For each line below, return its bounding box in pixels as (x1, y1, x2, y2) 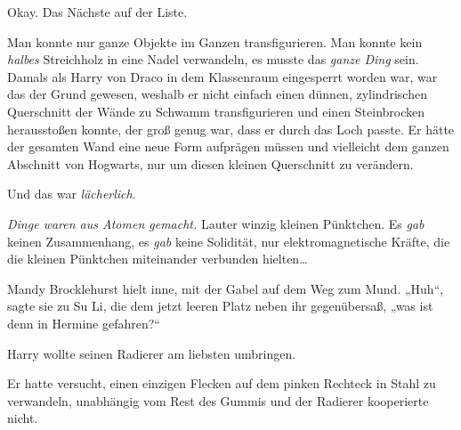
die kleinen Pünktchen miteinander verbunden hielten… (7, 249, 308, 268)
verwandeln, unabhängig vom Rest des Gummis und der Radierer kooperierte (7, 391, 429, 410)
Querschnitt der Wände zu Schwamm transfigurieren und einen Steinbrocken (7, 101, 425, 120)
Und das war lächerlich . (7, 184, 136, 203)
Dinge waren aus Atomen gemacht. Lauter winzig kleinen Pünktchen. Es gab (7, 214, 425, 232)
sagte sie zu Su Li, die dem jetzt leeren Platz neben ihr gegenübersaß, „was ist (7, 296, 433, 315)
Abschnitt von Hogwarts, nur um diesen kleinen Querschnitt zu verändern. (7, 154, 414, 173)
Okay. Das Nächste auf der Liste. (7, 3, 188, 20)
